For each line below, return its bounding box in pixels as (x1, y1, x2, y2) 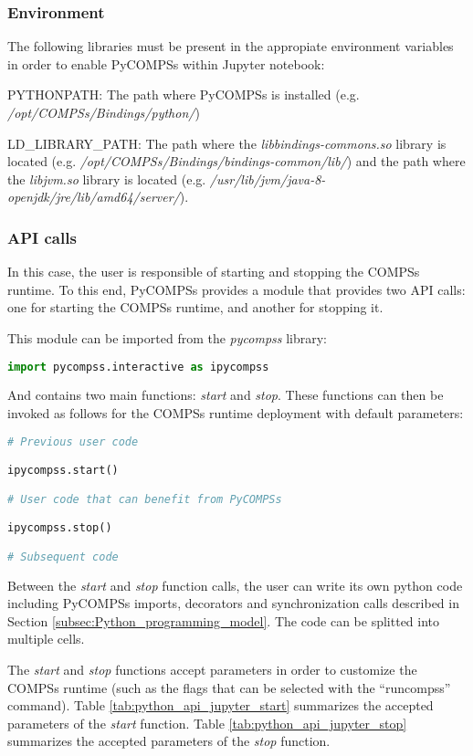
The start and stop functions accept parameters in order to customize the (7, 660, 417, 678)
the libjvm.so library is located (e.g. (7, 169, 206, 188)
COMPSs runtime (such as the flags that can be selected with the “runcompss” (7, 677, 451, 697)
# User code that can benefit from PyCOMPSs (7, 492, 282, 506)
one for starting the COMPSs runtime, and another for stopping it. (7, 298, 384, 317)
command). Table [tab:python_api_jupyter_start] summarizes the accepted (7, 696, 434, 715)
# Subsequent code (7, 550, 119, 563)
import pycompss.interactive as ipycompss (7, 360, 269, 373)
